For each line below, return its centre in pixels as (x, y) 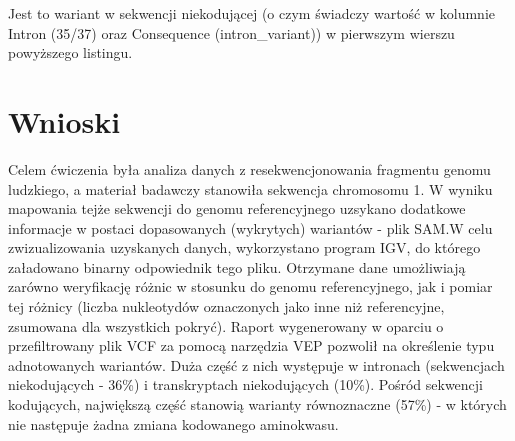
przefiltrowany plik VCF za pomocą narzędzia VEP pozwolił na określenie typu (251, 345)
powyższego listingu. (70, 52)
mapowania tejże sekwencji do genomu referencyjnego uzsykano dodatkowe (237, 208)
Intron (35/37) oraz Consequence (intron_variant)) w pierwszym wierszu (231, 32)
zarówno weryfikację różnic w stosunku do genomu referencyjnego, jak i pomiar (250, 286)
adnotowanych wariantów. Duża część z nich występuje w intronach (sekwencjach (256, 364)
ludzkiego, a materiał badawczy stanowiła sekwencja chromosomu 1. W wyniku (250, 188)
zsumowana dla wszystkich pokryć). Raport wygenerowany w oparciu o (226, 325)
